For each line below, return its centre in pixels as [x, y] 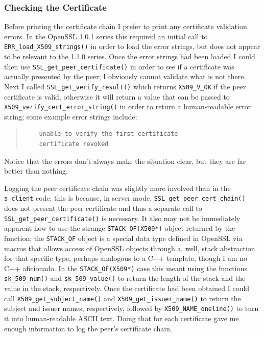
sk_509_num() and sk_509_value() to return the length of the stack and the [125, 278]
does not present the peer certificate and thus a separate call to [103, 208]
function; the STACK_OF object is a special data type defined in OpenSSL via [123, 238]
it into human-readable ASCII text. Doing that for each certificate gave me [122, 318]
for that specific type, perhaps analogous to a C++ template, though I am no [126, 258]
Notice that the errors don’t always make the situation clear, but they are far [125, 161]
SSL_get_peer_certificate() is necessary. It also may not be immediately [122, 218]
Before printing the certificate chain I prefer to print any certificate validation [126, 26]
